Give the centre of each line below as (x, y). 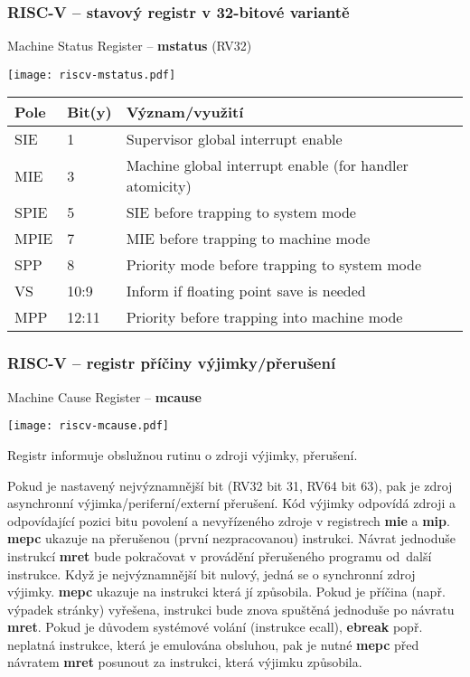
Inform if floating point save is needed (246, 291)
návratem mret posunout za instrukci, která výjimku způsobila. (185, 662)
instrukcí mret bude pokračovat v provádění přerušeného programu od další (220, 555)
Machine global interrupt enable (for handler (267, 165)
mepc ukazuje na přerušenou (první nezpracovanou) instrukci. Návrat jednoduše (231, 538)
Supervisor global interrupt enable (234, 139)
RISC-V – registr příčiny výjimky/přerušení (172, 363)
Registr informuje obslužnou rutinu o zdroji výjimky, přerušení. (183, 454)
